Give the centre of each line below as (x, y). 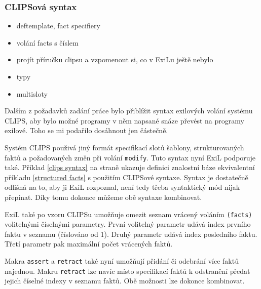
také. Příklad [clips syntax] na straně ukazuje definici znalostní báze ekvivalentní (130, 167)
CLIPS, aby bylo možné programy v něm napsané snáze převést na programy (124, 120)
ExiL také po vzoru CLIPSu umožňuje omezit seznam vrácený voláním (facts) (128, 214)
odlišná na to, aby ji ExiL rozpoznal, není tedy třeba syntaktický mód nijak (122, 187)
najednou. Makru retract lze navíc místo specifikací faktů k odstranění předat (127, 271)
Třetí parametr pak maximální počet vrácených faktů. (89, 244)
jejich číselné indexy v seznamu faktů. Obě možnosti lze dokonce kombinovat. (125, 281)
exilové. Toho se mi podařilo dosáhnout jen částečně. (86, 130)
